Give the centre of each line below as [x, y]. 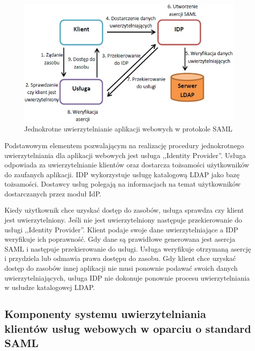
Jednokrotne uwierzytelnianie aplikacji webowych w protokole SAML [128, 129]
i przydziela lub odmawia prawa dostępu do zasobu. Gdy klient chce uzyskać [120, 258]
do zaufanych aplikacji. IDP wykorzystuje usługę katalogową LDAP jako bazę [122, 174]
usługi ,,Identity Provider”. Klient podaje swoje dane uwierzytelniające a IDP [121, 229]
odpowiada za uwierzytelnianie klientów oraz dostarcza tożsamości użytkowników [127, 165]
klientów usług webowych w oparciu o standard [128, 328]
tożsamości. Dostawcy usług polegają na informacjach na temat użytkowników [123, 184]
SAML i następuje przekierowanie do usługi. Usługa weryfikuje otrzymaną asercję [128, 248]
